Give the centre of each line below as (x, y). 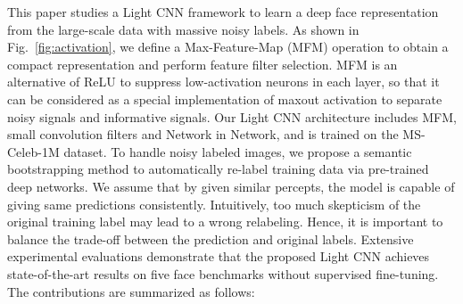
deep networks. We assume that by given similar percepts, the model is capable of (231, 186)
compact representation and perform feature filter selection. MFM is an (203, 64)
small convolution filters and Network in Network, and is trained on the (203, 134)
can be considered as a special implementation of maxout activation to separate (225, 99)
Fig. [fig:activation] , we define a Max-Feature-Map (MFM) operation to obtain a (228, 47)
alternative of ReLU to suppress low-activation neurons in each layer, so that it (223, 82)
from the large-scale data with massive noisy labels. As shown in (183, 29)
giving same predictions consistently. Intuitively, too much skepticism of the (214, 204)
